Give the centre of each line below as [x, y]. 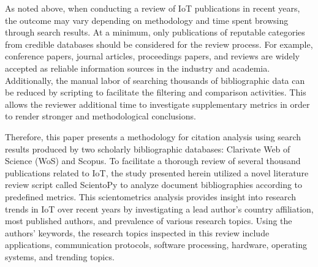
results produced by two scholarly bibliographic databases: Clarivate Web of [148, 149]
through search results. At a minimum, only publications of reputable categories [155, 32]
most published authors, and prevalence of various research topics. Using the [149, 221]
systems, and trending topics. [60, 256]
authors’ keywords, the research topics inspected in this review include [137, 232]
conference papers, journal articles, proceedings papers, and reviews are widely [152, 56]
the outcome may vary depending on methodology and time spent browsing [147, 20]
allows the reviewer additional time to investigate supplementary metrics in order [157, 104]
